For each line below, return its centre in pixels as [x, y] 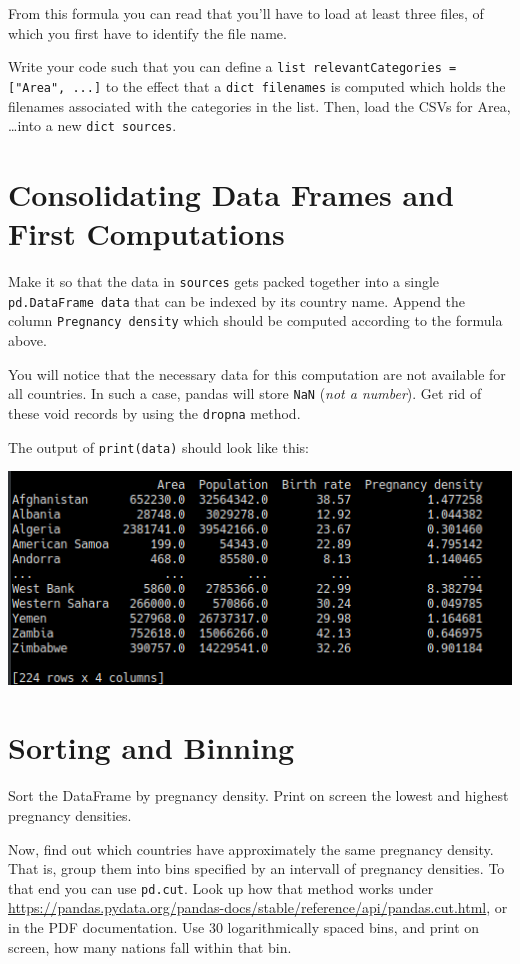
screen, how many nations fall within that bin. [150, 946]
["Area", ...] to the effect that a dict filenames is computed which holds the [257, 85]
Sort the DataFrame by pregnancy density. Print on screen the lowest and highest [258, 795]
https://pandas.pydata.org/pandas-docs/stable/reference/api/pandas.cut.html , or [258, 907]
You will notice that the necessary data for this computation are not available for [257, 373]
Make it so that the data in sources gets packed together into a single [224, 281]
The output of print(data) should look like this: [158, 446]
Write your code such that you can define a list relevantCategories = [232, 66]
